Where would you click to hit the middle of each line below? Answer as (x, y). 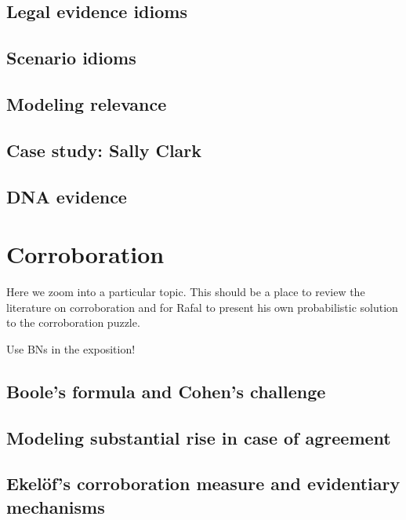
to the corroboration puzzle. (73, 322)
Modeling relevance (87, 103)
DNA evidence (67, 196)
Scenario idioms (71, 58)
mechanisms (56, 506)
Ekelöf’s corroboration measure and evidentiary (203, 483)
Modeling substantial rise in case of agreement (199, 437)
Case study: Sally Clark (104, 150)
